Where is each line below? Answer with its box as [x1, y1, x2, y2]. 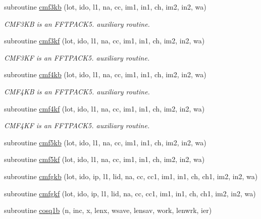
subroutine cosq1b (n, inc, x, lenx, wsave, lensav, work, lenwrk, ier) [4, 205, 212, 215]
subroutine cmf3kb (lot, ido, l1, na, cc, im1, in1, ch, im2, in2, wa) [4, 2, 206, 12]
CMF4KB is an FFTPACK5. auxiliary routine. [4, 86, 150, 96]
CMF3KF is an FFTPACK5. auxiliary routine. [4, 52, 150, 63]
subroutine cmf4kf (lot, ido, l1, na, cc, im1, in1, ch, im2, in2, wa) [4, 103, 205, 114]
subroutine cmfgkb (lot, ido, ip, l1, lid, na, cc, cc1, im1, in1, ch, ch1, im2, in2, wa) [4, 171, 258, 181]
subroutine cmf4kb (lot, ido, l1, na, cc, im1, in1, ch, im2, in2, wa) [4, 69, 206, 80]
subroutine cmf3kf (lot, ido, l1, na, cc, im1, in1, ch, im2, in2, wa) [4, 35, 205, 46]
